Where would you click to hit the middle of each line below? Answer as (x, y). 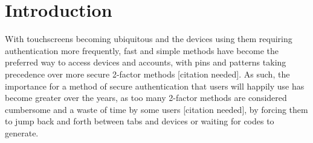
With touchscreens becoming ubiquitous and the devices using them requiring (149, 39)
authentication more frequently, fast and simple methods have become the (142, 50)
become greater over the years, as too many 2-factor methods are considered (146, 98)
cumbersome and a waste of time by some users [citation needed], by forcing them (156, 109)
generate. (22, 132)
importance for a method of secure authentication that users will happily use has (155, 86)
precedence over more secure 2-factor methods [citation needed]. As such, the (147, 74)
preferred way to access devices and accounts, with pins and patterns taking (146, 62)
